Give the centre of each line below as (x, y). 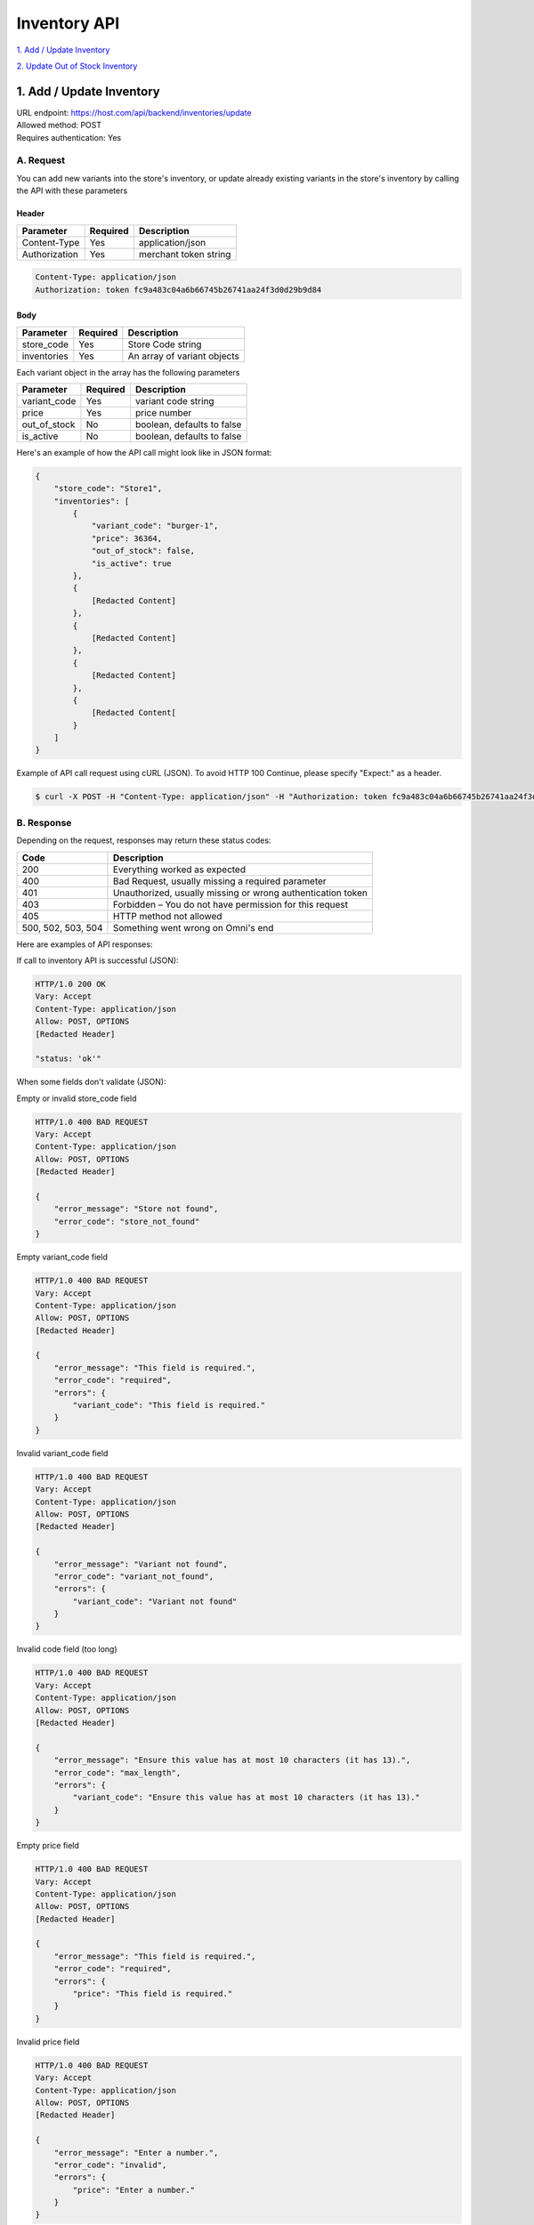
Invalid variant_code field (62, 1453)
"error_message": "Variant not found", (141, 1564)
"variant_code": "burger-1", (155, 526)
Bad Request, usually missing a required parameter (219, 881)
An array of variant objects (183, 356)
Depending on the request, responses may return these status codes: (144, 840)
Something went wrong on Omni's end (193, 927)
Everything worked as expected (179, 870)
